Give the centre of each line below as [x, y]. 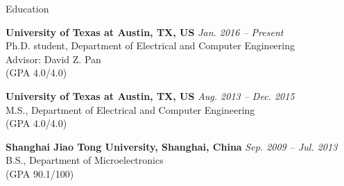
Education [27, 8]
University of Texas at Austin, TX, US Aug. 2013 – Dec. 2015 [150, 95]
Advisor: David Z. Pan [53, 59]
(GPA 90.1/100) [40, 173]
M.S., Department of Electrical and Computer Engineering [130, 109]
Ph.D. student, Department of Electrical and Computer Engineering [150, 45]
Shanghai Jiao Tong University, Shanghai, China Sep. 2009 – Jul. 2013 [172, 146]
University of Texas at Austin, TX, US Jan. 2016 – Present [145, 32]
